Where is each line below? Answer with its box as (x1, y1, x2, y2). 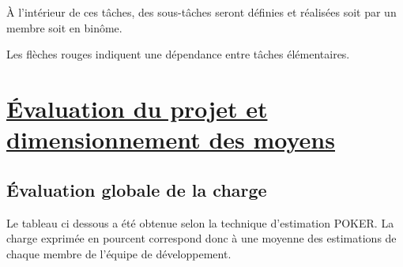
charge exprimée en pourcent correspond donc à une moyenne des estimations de (6, 230, 397, 246)
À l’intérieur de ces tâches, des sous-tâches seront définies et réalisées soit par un (6, 4, 397, 20)
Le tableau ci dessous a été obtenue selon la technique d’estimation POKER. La (6, 214, 394, 231)
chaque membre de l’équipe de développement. (6, 245, 232, 261)
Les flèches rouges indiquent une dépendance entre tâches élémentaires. (6, 46, 350, 62)
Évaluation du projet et (6, 92, 268, 124)
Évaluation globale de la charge (6, 177, 267, 201)
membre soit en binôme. (6, 19, 122, 36)
